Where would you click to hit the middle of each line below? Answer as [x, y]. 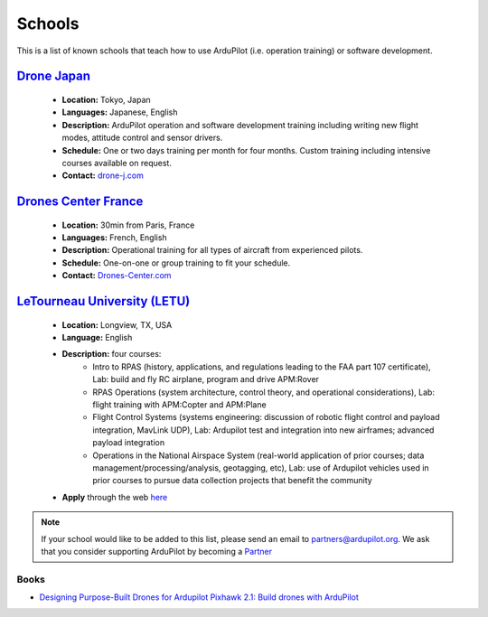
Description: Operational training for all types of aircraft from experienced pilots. [212, 250]
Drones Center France [80, 202]
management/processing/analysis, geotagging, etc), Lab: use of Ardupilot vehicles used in [261, 467]
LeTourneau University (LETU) [103, 301]
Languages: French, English [114, 238]
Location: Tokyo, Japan [106, 99]
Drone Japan [53, 76]
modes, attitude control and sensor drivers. [142, 138]
